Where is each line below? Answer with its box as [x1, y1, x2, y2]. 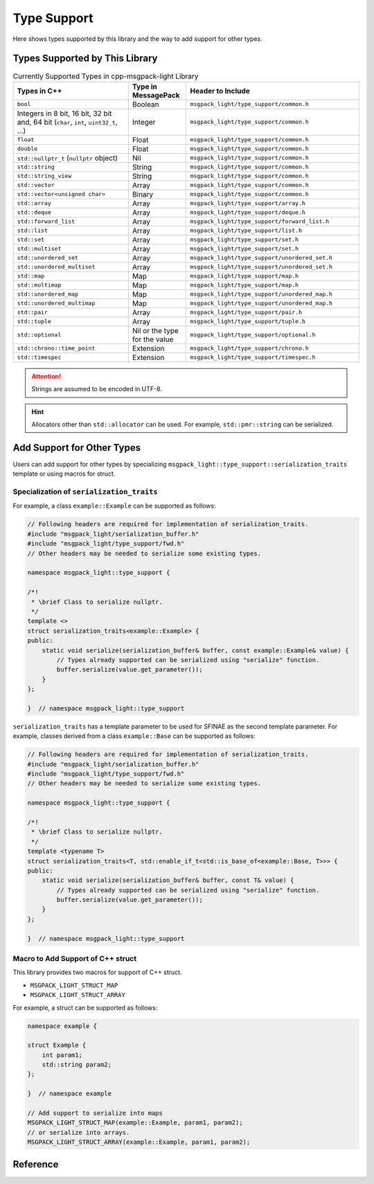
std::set [17, 236, 45, 244]
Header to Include [190, 86, 251, 96]
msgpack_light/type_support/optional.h [190, 331, 316, 339]
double [17, 145, 38, 152]
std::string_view [17, 172, 72, 180]
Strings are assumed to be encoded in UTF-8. [31, 385, 163, 393]
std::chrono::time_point [17, 345, 96, 352]
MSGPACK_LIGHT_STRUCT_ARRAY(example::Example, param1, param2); [27, 1138, 251, 1146]
